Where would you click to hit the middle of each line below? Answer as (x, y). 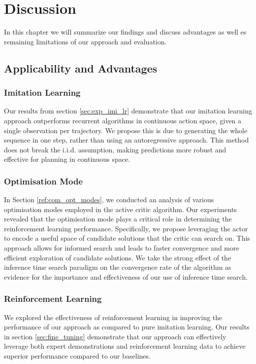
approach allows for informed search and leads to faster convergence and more (122, 248)
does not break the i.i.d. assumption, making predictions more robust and (115, 149)
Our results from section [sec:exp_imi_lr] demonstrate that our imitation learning (128, 111)
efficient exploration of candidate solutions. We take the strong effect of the (118, 257)
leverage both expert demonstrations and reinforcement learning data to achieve (125, 346)
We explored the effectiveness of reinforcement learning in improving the (113, 317)
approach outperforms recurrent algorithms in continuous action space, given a (123, 120)
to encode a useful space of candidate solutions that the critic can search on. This (127, 238)
